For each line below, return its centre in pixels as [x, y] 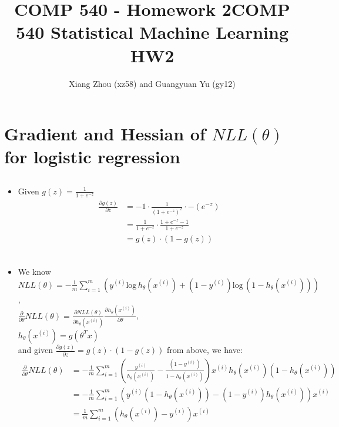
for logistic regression [92, 157]
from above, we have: [204, 350]
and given [35, 350]
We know [34, 272]
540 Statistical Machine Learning [152, 32]
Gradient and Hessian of [105, 134]
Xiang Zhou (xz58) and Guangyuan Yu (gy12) [152, 83]
